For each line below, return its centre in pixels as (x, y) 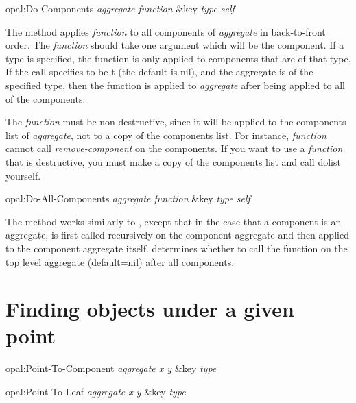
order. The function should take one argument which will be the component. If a (175, 45)
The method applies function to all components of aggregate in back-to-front (166, 31)
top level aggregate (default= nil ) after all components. (120, 261)
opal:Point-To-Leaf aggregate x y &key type (96, 391)
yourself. (23, 175)
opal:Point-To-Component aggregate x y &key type (111, 368)
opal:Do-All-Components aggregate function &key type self (128, 198)
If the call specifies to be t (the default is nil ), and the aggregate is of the (159, 72)
